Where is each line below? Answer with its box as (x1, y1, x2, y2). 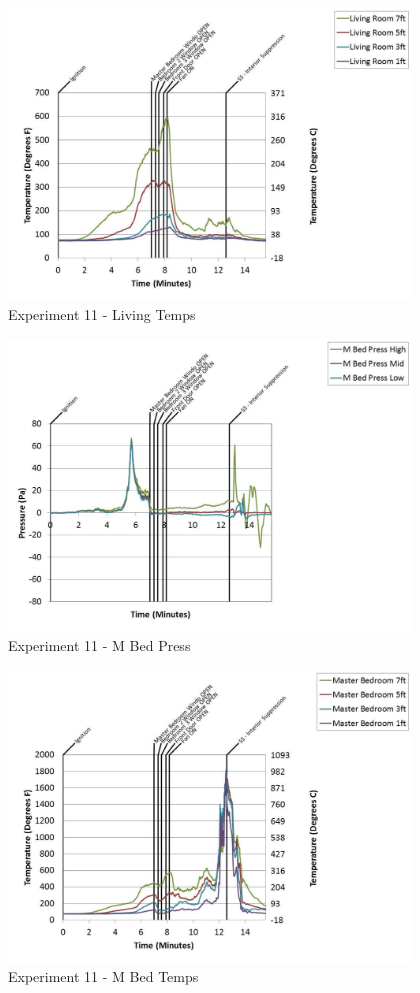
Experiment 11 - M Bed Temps (8, 966, 199, 987)
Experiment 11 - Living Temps (8, 304, 196, 325)
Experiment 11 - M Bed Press (8, 635, 191, 656)
